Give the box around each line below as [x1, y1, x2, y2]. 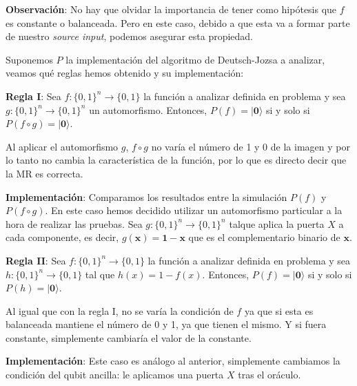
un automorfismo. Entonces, [89, 102, 207, 117]
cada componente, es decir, [6, 230, 119, 244]
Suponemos [6, 52, 53, 66]
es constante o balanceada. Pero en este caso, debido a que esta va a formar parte [6, 15, 350, 30]
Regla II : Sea [6, 253, 66, 267]
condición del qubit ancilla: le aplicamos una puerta [6, 367, 224, 382]
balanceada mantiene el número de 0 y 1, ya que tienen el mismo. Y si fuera [6, 317, 327, 331]
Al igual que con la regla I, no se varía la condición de [6, 303, 234, 318]
